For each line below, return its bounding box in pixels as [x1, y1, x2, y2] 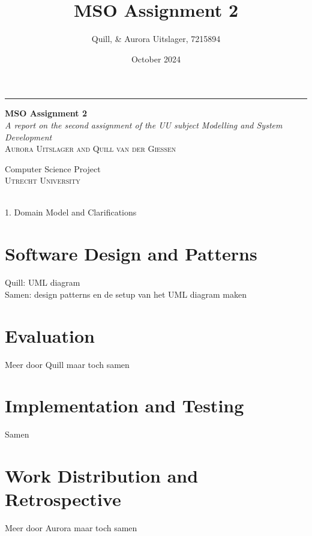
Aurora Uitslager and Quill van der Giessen [5, 142, 176, 155]
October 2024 [131, 52, 181, 65]
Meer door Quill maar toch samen [5, 358, 130, 370]
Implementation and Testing [5, 393, 244, 418]
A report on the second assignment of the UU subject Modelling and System [5, 118, 283, 131]
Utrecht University [5, 174, 80, 187]
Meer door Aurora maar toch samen [5, 522, 137, 534]
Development [5, 130, 52, 143]
